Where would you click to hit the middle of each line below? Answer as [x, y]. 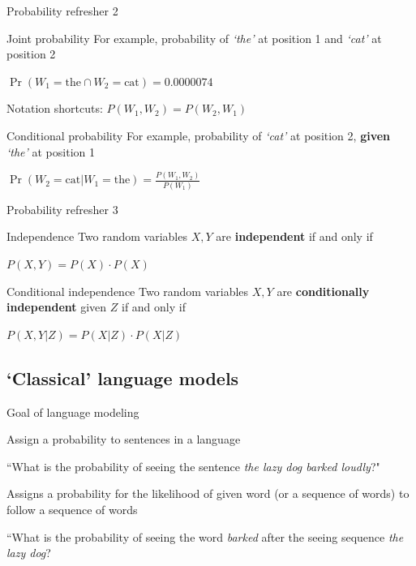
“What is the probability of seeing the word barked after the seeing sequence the [205, 536]
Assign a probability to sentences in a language [124, 439]
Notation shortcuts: [55, 108]
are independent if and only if [294, 236]
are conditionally [323, 291]
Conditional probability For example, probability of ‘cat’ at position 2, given [199, 135]
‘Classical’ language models [123, 377]
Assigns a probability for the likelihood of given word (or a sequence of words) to [208, 493]
